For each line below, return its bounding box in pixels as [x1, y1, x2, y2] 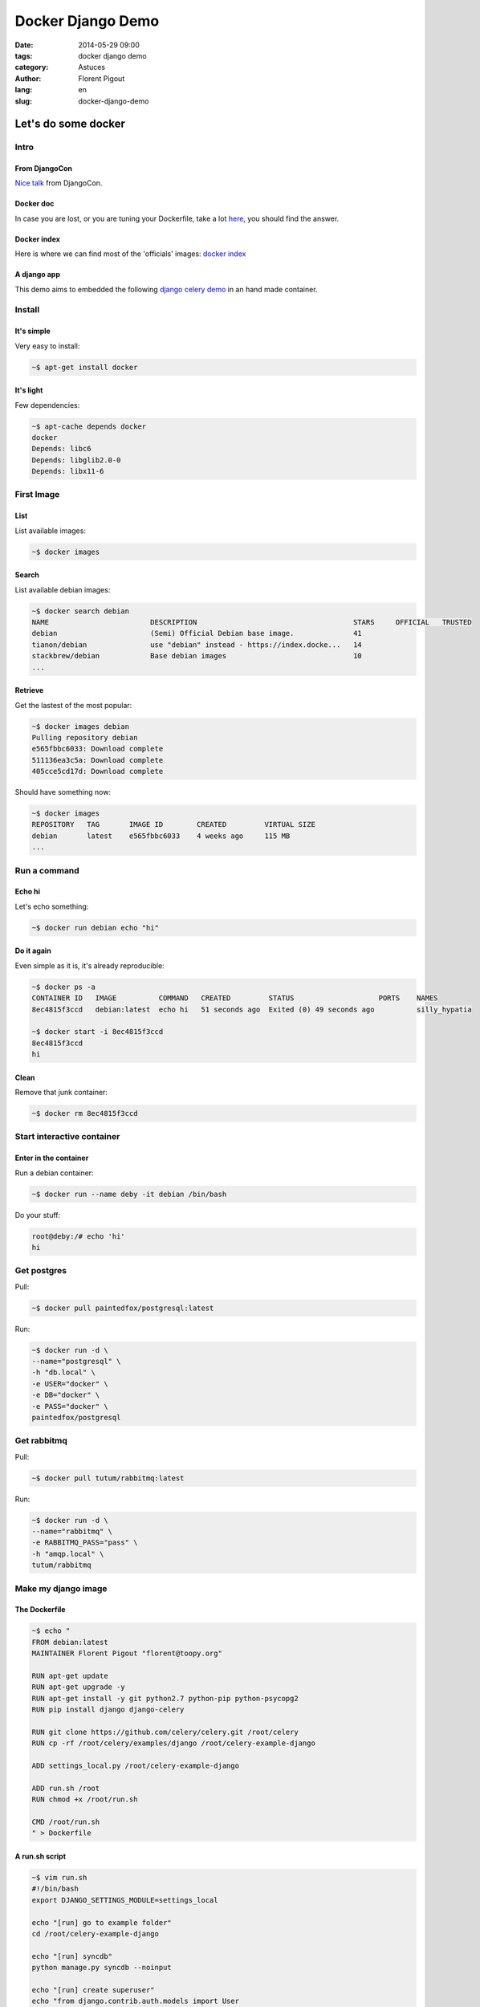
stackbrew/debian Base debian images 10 [31, 651, 363, 661]
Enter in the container [14, 1153, 89, 1163]
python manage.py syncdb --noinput [31, 1963, 172, 1972]
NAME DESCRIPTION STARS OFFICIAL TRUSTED [31, 618, 473, 626]
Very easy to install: [14, 341, 80, 351]
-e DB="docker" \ [31, 1390, 100, 1400]
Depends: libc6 [31, 444, 92, 454]
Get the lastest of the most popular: [14, 700, 132, 710]
